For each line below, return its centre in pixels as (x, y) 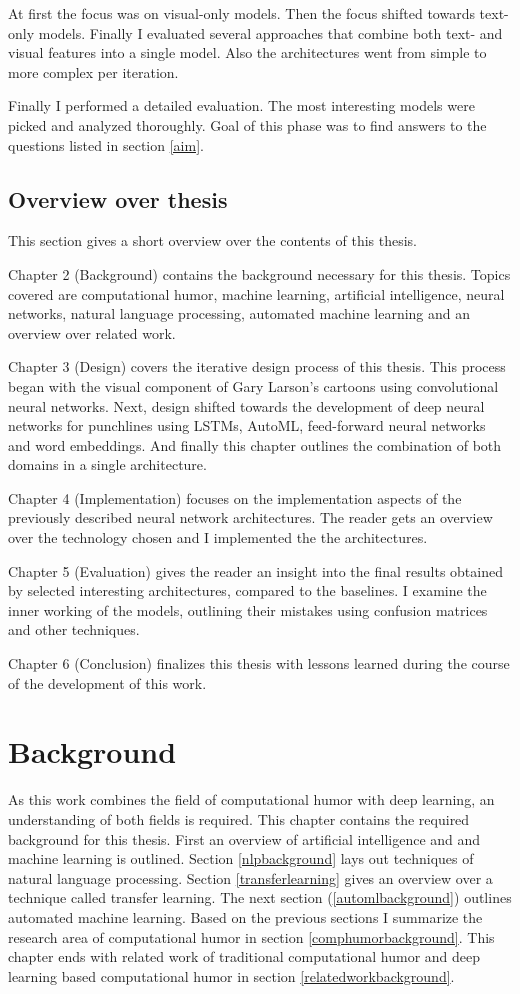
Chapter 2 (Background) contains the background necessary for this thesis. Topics (259, 273)
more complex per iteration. (93, 71)
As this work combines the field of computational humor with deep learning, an (251, 799)
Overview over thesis (118, 198)
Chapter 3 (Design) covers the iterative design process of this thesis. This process (257, 366)
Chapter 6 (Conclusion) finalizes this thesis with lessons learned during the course (259, 663)
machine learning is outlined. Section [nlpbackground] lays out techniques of (241, 858)
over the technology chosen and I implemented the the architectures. (218, 537)
